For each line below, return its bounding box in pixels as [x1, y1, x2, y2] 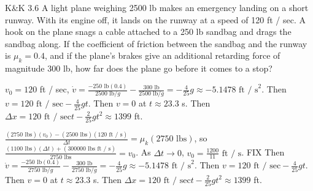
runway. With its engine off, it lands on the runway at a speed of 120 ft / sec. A [5, 13, 306, 26]
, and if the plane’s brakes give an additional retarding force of [44, 49, 280, 62]
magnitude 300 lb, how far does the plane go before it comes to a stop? [5, 62, 272, 75]
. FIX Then [241, 146, 285, 159]
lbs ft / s [88, 146, 111, 152]
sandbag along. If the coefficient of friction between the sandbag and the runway [5, 37, 307, 50]
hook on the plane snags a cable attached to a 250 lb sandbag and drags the [5, 25, 292, 38]
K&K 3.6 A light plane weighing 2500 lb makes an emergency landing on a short [5, 1, 309, 13]
